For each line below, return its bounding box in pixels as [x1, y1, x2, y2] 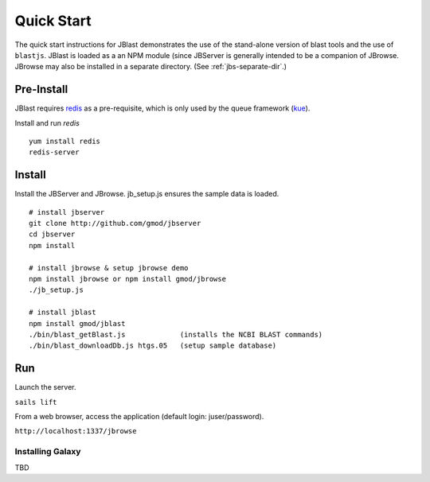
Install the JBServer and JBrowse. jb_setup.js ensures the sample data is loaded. [14, 189, 279, 199]
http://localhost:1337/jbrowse [14, 426, 137, 436]
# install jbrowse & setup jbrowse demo [29, 263, 189, 272]
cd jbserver [29, 230, 76, 239]
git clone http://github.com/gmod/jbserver [29, 219, 201, 228]
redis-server [29, 148, 80, 157]
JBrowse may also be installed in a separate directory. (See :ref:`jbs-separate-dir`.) [14, 62, 287, 72]
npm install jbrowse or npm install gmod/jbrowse [29, 274, 227, 284]
